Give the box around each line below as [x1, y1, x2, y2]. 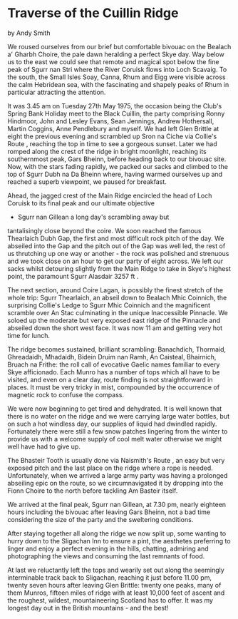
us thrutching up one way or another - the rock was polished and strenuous [7, 249, 229, 257]
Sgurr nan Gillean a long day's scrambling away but [17, 213, 170, 221]
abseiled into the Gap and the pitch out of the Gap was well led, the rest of [7, 241, 226, 250]
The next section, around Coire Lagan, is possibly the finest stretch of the [7, 285, 224, 294]
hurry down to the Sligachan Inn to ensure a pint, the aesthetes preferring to [7, 536, 231, 545]
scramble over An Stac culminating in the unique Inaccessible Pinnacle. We [7, 308, 228, 317]
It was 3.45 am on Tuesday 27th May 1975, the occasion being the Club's [7, 101, 222, 110]
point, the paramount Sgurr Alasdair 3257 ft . [7, 272, 139, 280]
